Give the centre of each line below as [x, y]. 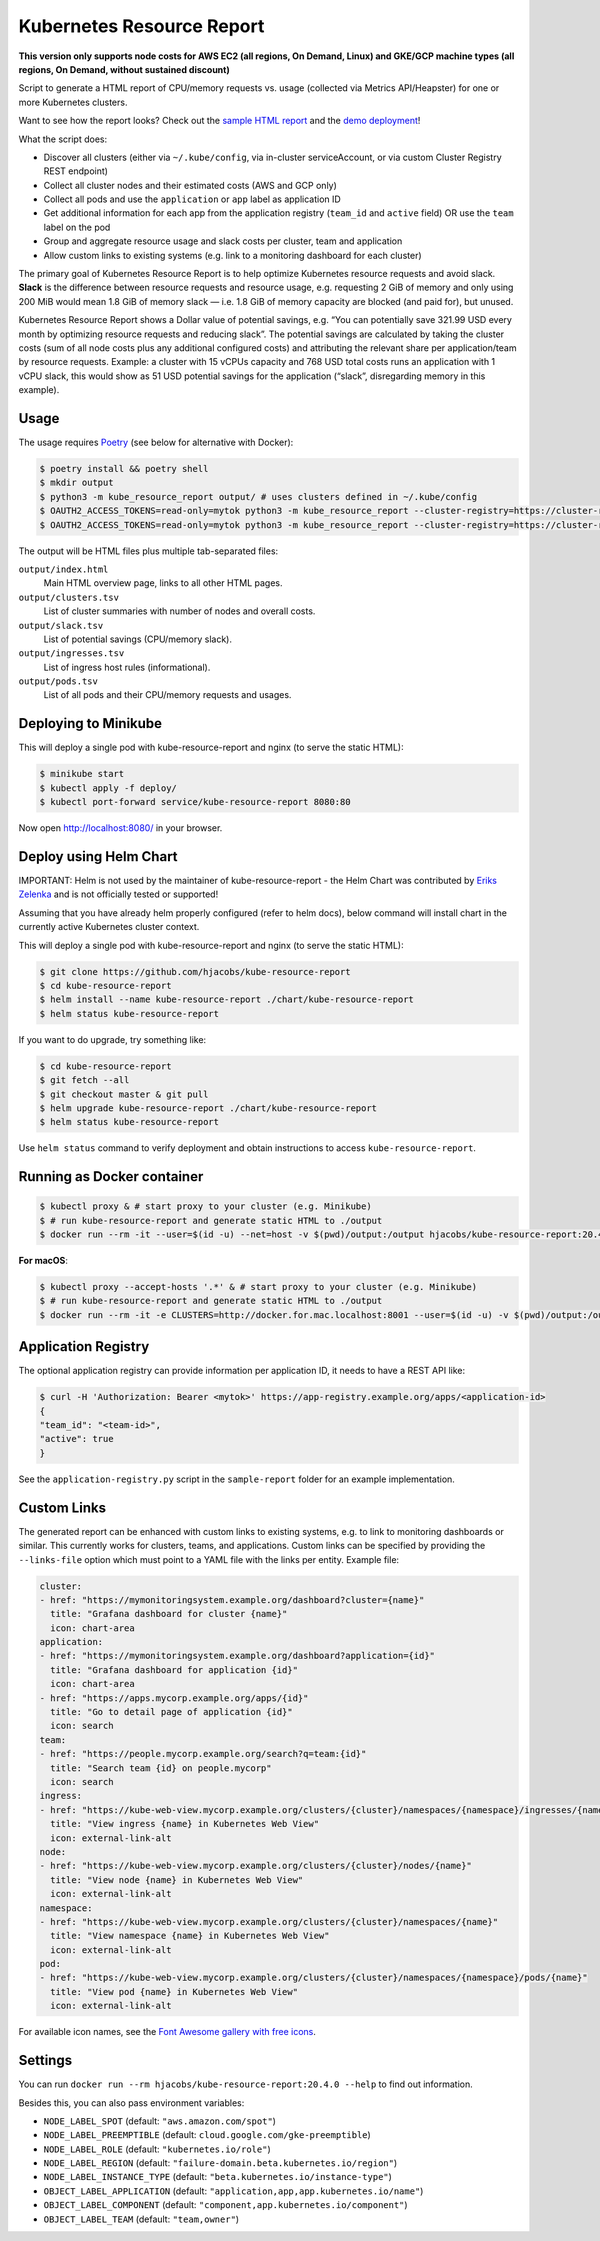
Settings [45, 2060]
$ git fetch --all [84, 1080]
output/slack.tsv [61, 625]
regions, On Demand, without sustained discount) [124, 69]
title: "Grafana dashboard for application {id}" [174, 1669]
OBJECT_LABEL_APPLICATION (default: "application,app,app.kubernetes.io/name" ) [233, 2191]
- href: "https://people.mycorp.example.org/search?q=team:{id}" [203, 1754]
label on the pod [77, 227]
